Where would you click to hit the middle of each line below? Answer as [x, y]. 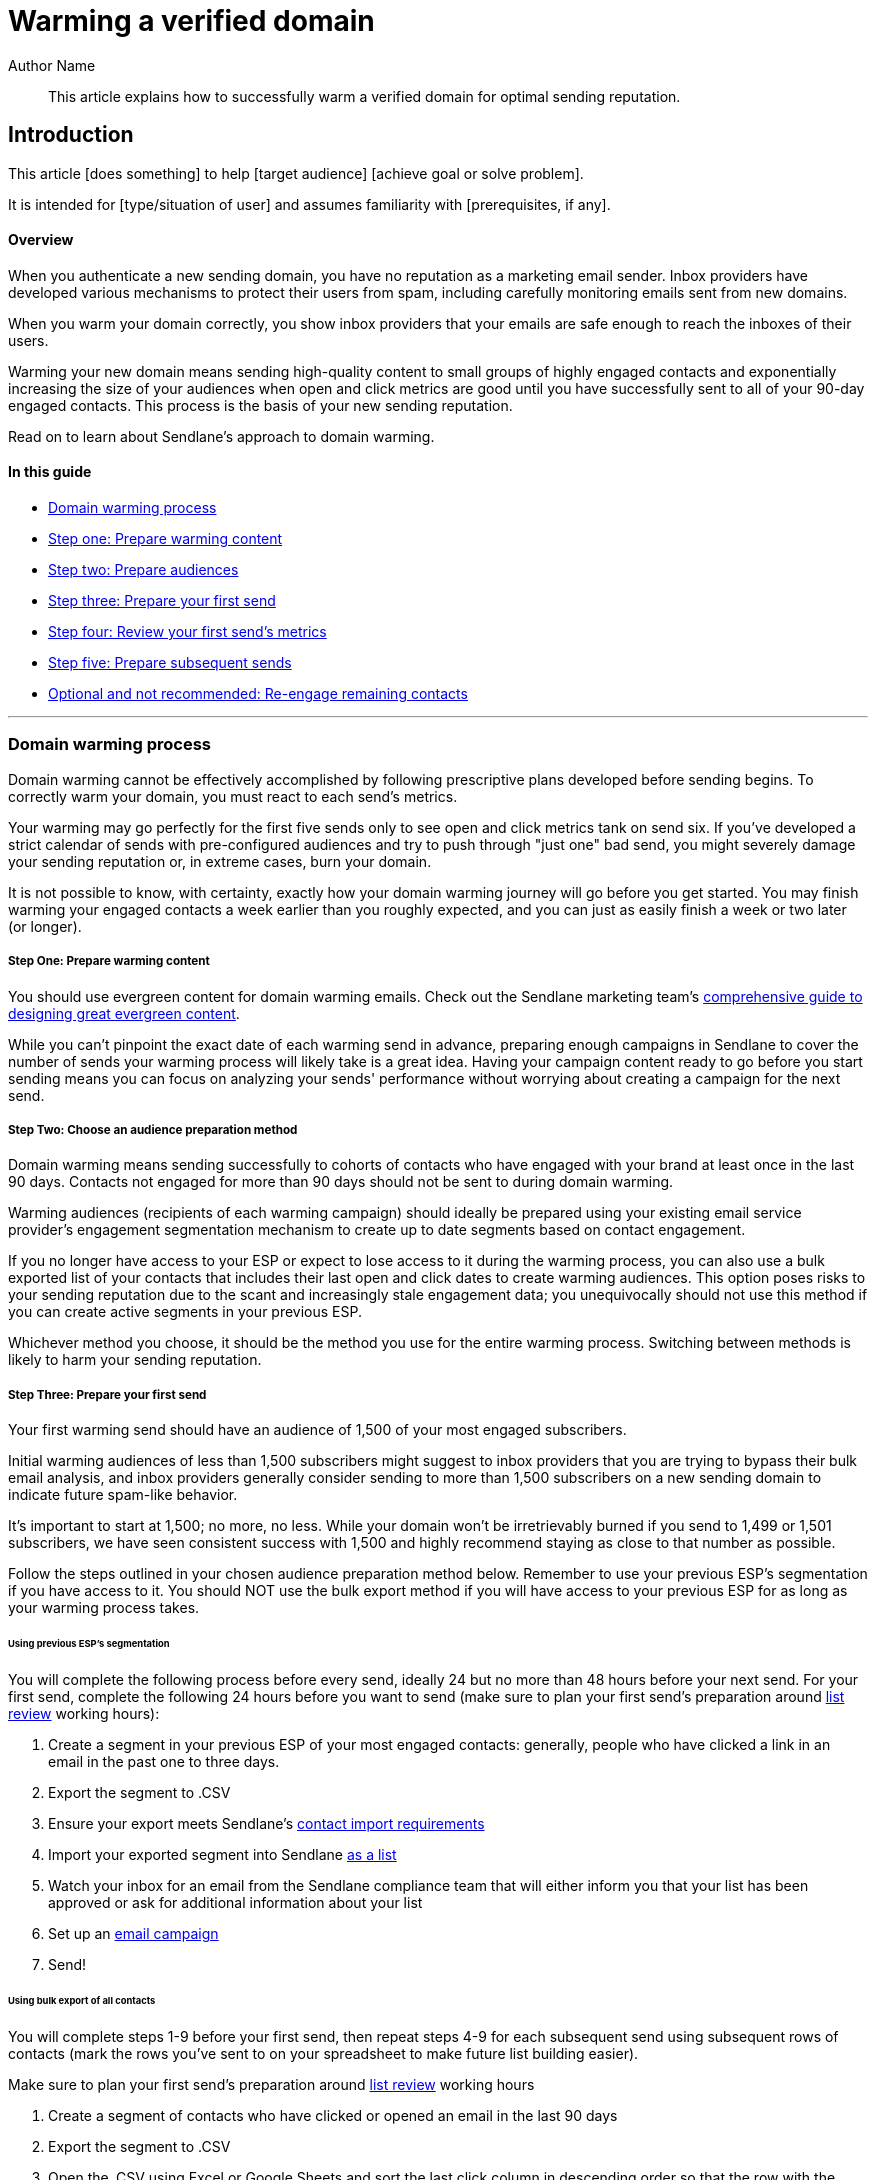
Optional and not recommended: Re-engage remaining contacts [258, 694]
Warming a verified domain [191, 21]
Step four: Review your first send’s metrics [187, 632]
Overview [41, 240]
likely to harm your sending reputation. [135, 1360]
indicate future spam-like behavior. [123, 1495]
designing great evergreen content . [124, 1013]
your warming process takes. [104, 1608]
